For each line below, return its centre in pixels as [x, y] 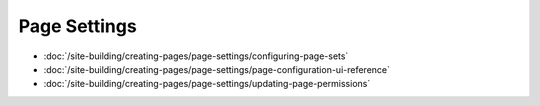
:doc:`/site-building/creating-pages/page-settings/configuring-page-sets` [196, 56]
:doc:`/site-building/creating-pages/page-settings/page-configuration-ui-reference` [216, 69]
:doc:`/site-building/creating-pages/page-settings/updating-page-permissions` [207, 84]
